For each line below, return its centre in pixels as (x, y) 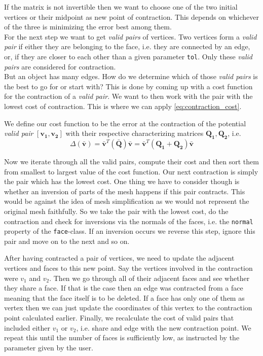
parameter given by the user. (49, 347)
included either (27, 327)
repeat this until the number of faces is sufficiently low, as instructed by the (122, 337)
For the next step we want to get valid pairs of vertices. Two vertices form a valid (130, 36)
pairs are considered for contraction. (60, 66)
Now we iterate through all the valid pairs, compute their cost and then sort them (131, 161)
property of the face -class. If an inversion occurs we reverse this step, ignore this (130, 231)
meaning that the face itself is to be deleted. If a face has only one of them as (124, 297)
